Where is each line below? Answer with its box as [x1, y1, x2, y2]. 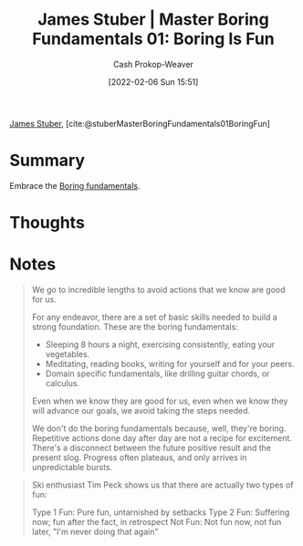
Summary [9, 151, 85, 171]
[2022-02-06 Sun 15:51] [108, 76, 199, 87]
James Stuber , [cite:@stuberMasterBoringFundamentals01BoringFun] [9, 118, 271, 129]
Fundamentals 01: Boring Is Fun [31, 28, 276, 49]
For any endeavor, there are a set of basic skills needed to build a [31, 311, 278, 322]
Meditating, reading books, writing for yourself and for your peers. [45, 359, 295, 369]
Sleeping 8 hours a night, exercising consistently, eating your [45, 339, 276, 350]
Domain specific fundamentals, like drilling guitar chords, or [45, 368, 270, 379]
